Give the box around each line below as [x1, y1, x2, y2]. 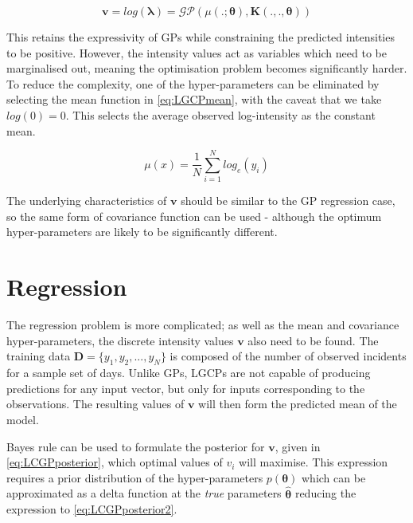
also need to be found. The [247, 332, 379, 348]
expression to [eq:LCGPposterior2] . [6, 501, 177, 517]
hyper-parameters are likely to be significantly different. [6, 223, 278, 240]
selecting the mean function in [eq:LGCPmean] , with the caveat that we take [6, 91, 382, 108]
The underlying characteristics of [6, 192, 167, 209]
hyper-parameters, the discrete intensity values [6, 332, 234, 348]
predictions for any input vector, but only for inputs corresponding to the [6, 379, 365, 396]
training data [6, 348, 71, 364]
